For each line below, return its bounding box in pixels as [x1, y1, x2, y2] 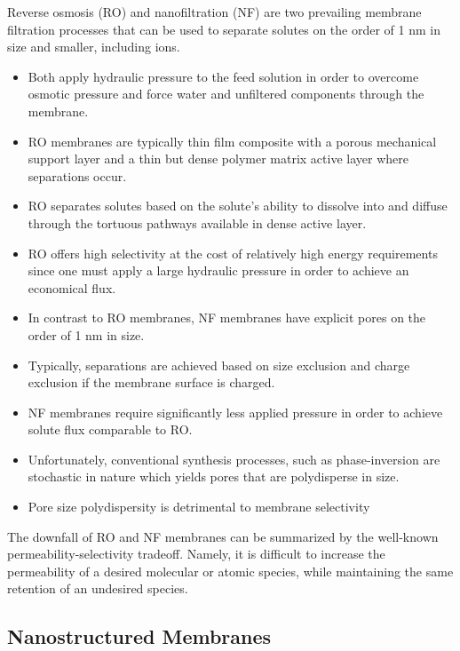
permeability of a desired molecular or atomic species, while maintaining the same [7, 561, 454, 580]
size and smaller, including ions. [7, 37, 180, 56]
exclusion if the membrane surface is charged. [28, 373, 275, 392]
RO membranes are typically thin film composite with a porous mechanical [28, 131, 437, 150]
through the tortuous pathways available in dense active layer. [28, 213, 367, 232]
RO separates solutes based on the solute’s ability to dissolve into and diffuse [28, 196, 448, 215]
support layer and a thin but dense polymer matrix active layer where [28, 149, 408, 168]
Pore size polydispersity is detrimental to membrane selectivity [28, 497, 370, 516]
